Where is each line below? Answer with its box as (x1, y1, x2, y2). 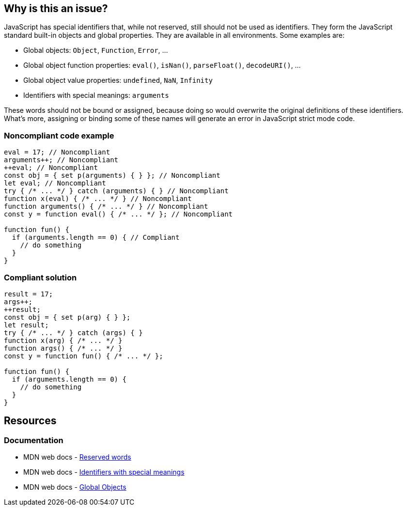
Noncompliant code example (4, 130, 114, 140)
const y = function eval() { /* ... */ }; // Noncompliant (4, 210, 233, 218)
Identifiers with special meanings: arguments (23, 91, 169, 100)
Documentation (4, 435, 63, 445)
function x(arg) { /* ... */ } (4, 336, 123, 344)
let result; (4, 321, 49, 329)
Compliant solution (4, 272, 77, 282)
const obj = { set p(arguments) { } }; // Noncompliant (4, 171, 220, 180)
